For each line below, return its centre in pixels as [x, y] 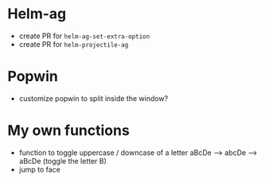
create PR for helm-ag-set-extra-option [84, 36]
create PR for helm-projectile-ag [74, 44]
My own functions [69, 131]
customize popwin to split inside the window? [94, 98]
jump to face [39, 169]
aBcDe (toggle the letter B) [62, 161]
